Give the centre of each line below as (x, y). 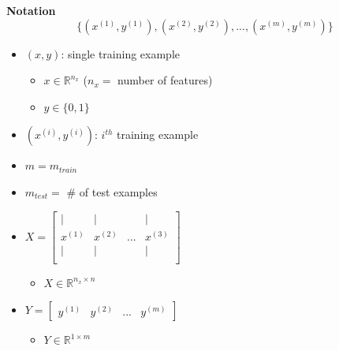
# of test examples (112, 191)
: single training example (121, 53)
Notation (31, 10)
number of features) (165, 80)
